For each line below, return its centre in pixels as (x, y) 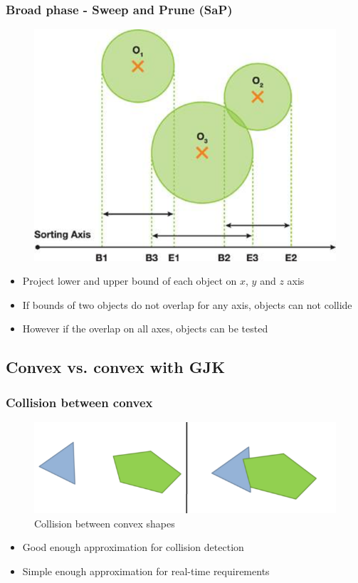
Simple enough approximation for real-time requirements (146, 571)
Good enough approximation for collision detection (133, 547)
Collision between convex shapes (105, 523)
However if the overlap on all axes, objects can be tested (145, 329)
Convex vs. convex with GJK (116, 367)
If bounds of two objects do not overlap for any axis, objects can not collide (187, 304)
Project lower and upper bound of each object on (130, 281)
